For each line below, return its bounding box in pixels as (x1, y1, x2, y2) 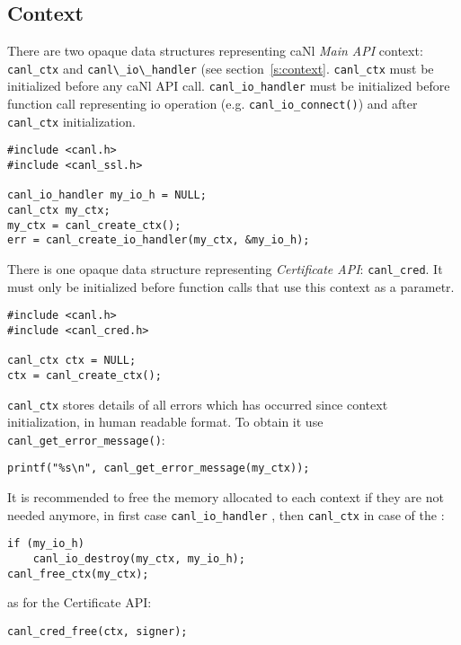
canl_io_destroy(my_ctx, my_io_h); (32, 552, 245, 566)
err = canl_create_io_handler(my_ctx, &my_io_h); (7, 234, 310, 247)
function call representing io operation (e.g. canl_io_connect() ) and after (7, 94, 418, 113)
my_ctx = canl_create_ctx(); (7, 218, 182, 232)
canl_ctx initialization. (7, 111, 136, 130)
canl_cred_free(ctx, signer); (7, 624, 188, 638)
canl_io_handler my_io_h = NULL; (7, 189, 207, 202)
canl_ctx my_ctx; (7, 204, 111, 217)
